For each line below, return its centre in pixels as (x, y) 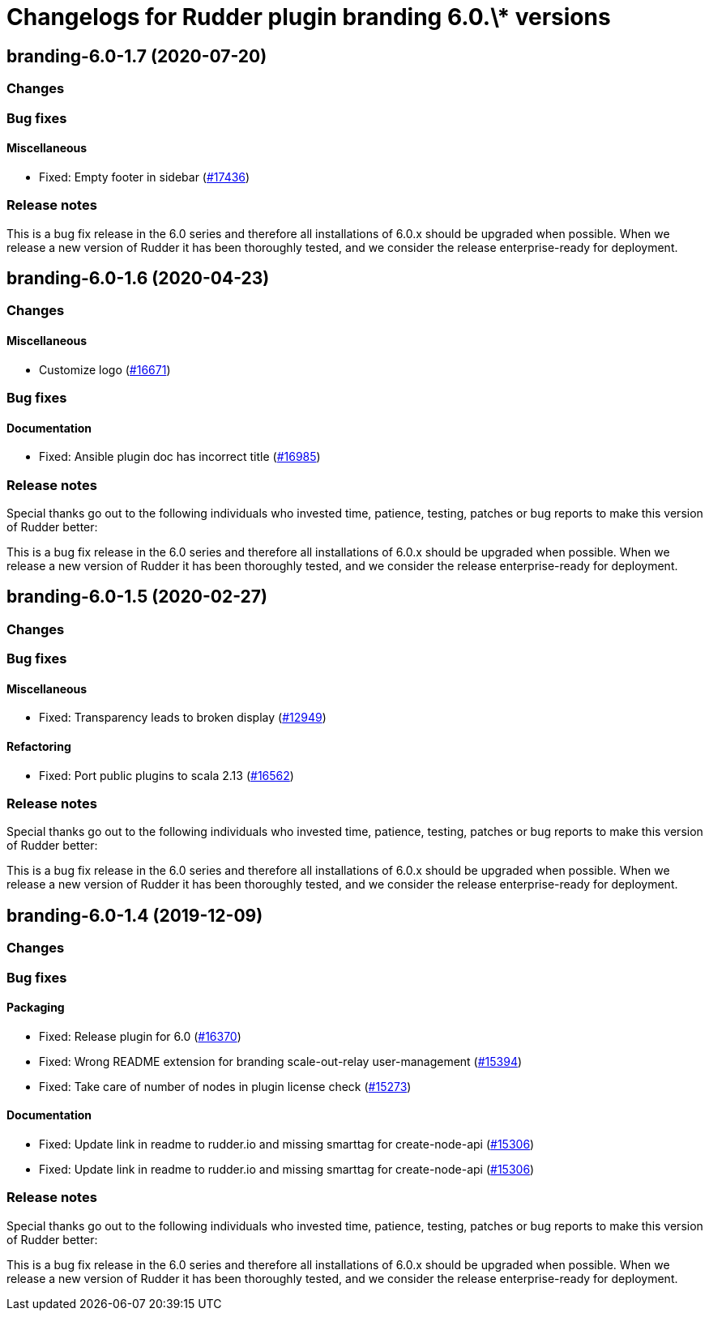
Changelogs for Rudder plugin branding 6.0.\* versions (309, 17)
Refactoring (39, 746)
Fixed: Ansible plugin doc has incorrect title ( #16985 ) (180, 457)
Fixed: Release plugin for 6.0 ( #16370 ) (140, 1036)
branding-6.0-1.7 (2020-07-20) (137, 56)
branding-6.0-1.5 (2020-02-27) (137, 597)
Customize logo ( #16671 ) (105, 369)
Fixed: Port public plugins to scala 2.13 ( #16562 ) (167, 775)
